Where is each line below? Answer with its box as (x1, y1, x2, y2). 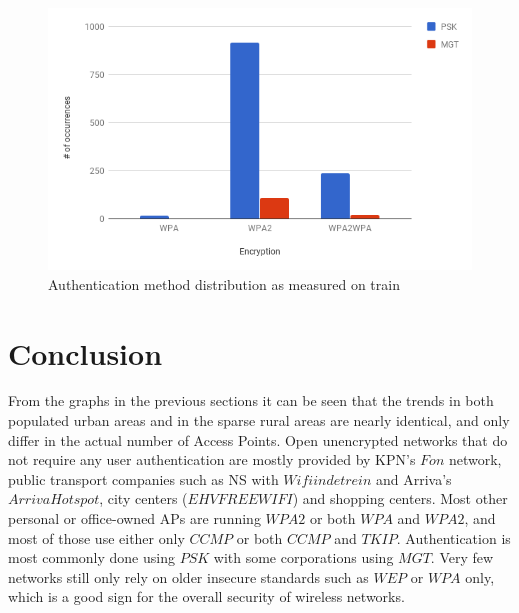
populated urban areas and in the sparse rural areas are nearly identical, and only (8, 410, 510, 431)
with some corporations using (213, 547, 394, 568)
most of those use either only (8, 527, 185, 548)
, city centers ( (99, 488, 188, 509)
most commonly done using (8, 547, 175, 568)
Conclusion (8, 332, 163, 373)
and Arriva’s (376, 468, 452, 489)
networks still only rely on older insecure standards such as (8, 566, 369, 587)
